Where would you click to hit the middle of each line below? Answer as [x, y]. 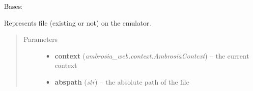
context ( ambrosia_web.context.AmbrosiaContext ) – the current [152, 55]
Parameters [40, 39]
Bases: [14, 6]
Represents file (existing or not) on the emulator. [78, 22]
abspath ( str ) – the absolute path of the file [122, 81]
